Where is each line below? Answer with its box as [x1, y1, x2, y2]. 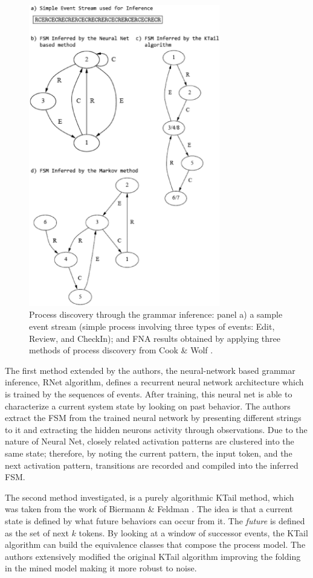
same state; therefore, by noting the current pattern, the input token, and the [5, 447, 292, 460]
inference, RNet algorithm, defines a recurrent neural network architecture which [5, 376, 304, 388]
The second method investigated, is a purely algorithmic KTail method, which [5, 490, 294, 503]
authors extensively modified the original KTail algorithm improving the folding [5, 550, 301, 562]
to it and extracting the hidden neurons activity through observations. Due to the [5, 423, 308, 435]
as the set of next [5, 526, 69, 539]
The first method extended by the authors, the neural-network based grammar [5, 364, 295, 376]
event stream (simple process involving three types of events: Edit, [29, 320, 275, 333]
